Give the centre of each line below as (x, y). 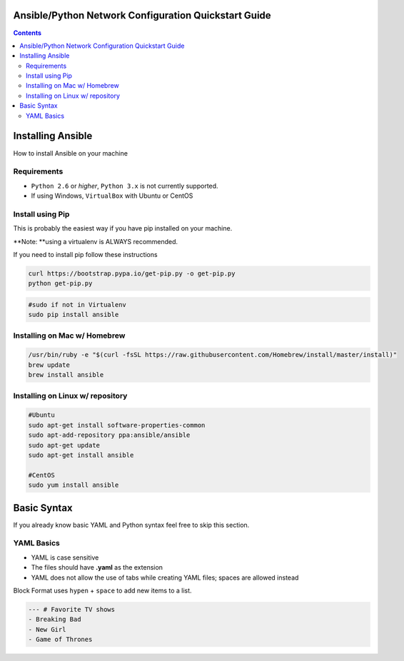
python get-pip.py (60, 283)
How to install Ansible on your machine (71, 153)
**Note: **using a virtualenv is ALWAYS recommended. (96, 241)
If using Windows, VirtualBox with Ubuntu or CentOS (112, 196)
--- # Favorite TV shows (72, 609)
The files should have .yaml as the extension (97, 567)
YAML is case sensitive (65, 557)
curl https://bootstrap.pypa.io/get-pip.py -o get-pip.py (132, 273)
